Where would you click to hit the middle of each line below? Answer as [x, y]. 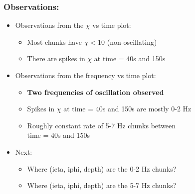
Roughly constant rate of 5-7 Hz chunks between [101, 125]
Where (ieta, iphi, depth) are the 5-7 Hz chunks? [102, 185]
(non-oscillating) [132, 42]
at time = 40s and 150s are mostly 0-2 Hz [127, 109]
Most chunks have [55, 42]
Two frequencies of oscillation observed [96, 92]
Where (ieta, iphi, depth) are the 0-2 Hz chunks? [102, 168]
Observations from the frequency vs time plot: [86, 75]
